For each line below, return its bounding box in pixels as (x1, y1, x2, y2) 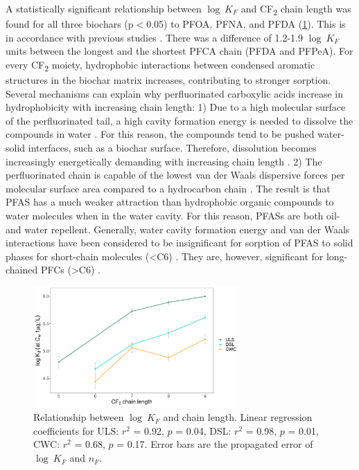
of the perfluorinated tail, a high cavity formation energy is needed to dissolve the (6, 113, 353, 127)
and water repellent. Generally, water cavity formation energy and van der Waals (6, 222, 350, 236)
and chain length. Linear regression (163, 410, 313, 424)
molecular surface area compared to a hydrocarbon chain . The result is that (6, 181, 331, 195)
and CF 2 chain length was (240, 1, 351, 17)
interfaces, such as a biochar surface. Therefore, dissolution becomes (28, 141, 317, 154)
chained (6, 262, 38, 277)
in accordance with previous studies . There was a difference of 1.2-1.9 (6, 30, 303, 44)
